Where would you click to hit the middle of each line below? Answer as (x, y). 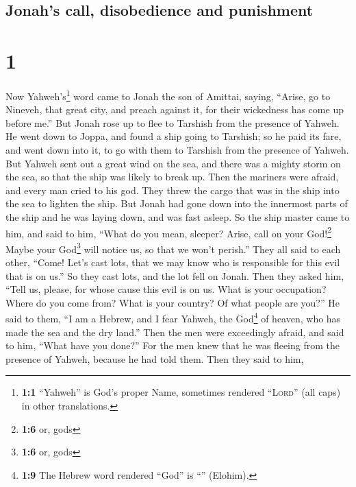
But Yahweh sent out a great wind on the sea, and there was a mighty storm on (173, 163)
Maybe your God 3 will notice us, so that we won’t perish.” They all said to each (173, 248)
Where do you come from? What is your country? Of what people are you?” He (173, 302)
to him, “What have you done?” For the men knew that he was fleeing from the (173, 345)
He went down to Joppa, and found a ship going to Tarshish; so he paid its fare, (174, 136)
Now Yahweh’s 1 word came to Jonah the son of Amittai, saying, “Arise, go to (168, 95)
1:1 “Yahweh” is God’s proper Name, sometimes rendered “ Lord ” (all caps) (181, 392)
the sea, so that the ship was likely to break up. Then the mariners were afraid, (172, 177)
